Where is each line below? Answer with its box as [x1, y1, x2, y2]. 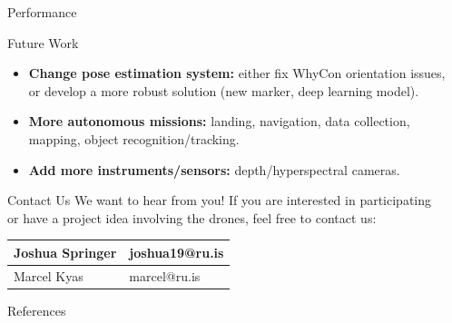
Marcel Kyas [14, 266, 84, 285]
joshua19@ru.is [129, 242, 224, 261]
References [7, 300, 66, 319]
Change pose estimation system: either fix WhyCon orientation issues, [28, 64, 446, 83]
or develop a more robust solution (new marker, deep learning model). [28, 81, 419, 100]
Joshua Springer [14, 242, 117, 261]
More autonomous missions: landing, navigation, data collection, [28, 112, 410, 131]
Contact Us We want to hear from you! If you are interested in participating [7, 191, 432, 210]
